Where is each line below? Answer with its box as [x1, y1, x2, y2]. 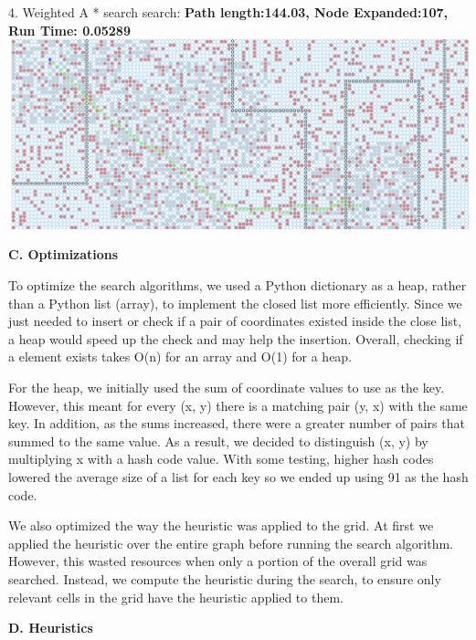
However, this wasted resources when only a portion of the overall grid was [8, 551, 428, 571]
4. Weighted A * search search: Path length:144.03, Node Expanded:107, [8, 3, 449, 21]
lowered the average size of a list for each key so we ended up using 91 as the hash [8, 467, 469, 487]
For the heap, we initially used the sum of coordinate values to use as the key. [8, 378, 445, 397]
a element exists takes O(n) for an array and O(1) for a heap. [8, 347, 353, 366]
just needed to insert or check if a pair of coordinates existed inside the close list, [8, 311, 462, 330]
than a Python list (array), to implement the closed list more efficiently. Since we [8, 293, 462, 312]
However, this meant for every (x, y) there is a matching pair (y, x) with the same [8, 395, 468, 414]
